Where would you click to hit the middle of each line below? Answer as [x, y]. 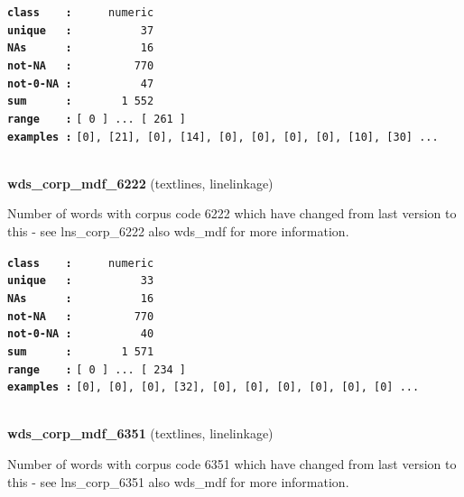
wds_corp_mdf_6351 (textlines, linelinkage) [140, 433]
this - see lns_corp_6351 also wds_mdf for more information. [178, 481]
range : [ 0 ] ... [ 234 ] [97, 369]
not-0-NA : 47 [81, 83]
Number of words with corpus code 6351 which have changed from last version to [232, 464]
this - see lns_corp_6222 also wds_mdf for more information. [178, 231]
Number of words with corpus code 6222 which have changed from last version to [232, 213]
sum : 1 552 [81, 101]
